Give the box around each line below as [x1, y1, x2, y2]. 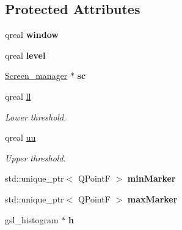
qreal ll [5, 89, 31, 102]
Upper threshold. [5, 151, 66, 164]
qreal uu [5, 131, 36, 144]
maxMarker [127, 192, 178, 205]
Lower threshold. [5, 110, 67, 123]
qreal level [5, 48, 46, 61]
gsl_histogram [5, 213, 59, 226]
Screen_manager [5, 69, 68, 82]
